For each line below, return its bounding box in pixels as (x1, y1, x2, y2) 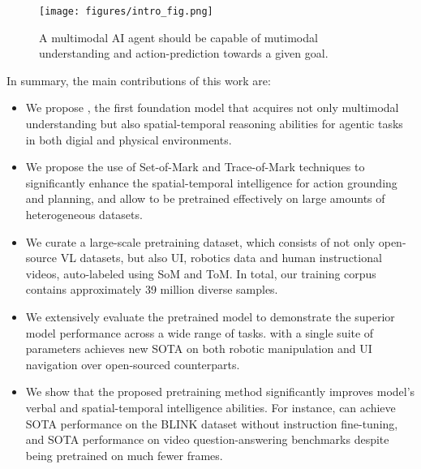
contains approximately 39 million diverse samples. (25, 281, 278, 298)
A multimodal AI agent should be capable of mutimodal (39, 28, 318, 45)
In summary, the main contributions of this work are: (6, 71, 271, 88)
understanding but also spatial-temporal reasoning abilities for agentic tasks (25, 115, 403, 132)
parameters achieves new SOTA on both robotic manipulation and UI (25, 340, 372, 357)
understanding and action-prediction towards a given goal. (39, 45, 329, 62)
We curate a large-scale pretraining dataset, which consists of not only (25, 233, 376, 250)
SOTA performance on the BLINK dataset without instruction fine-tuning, (25, 415, 398, 432)
